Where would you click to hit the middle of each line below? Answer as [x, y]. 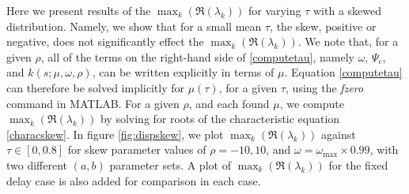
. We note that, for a [348, 41]
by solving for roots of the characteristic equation [220, 119]
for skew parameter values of [137, 149]
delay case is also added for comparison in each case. [134, 180]
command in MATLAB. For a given [93, 103]
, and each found [229, 103]
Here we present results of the [79, 10]
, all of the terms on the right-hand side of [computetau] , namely [197, 56]
